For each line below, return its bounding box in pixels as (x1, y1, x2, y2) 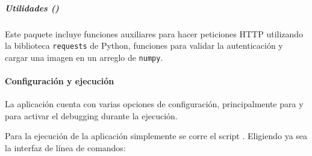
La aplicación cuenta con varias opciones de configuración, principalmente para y (5, 98, 304, 110)
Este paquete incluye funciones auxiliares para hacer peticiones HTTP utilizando (5, 27, 304, 40)
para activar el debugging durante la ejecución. (5, 109, 178, 122)
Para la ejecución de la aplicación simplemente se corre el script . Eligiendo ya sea (5, 129, 308, 142)
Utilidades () (5, 1, 59, 14)
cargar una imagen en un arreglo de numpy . (5, 51, 163, 63)
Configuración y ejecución (5, 75, 114, 87)
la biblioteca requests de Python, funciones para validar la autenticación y (5, 39, 283, 52)
